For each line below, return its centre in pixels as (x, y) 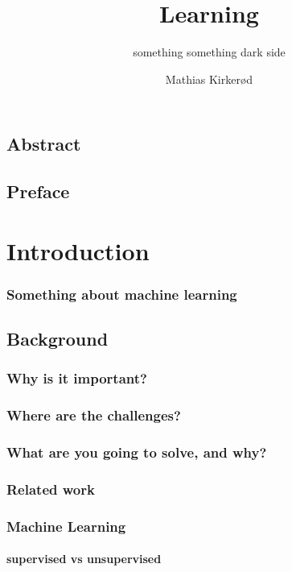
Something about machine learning (122, 294)
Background (58, 339)
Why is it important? (77, 378)
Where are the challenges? (94, 415)
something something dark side (209, 52)
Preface (38, 191)
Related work (51, 489)
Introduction (78, 250)
